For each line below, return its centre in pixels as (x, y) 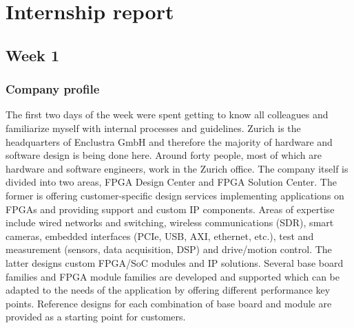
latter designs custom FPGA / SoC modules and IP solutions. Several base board (175, 262)
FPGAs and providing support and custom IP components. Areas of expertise (170, 209)
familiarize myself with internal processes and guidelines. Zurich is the (153, 128)
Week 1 (32, 55)
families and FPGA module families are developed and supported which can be (173, 276)
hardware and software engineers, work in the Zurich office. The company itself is (177, 168)
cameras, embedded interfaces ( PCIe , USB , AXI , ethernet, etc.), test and (160, 236)
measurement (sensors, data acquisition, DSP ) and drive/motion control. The (169, 249)
